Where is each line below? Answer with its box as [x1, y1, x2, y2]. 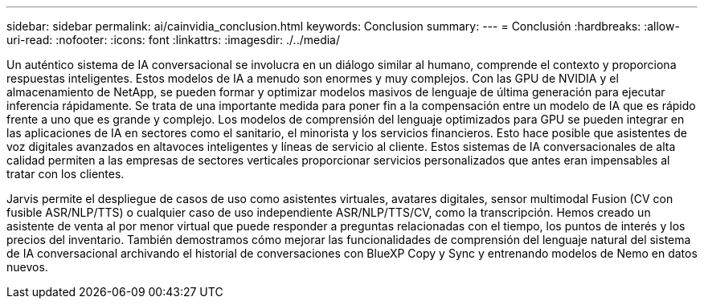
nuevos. [6, 260, 48, 274]
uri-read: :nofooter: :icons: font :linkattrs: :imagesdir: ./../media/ [6, 33, 341, 47]
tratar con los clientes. [6, 167, 125, 181]
